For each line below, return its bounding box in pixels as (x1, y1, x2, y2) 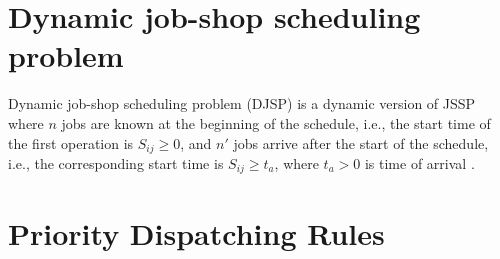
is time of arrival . (364, 152, 475, 173)
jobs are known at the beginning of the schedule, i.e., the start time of (61, 112, 491, 133)
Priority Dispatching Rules (8, 212, 385, 253)
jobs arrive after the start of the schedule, (233, 132, 489, 153)
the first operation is (8, 132, 134, 153)
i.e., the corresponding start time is (8, 152, 224, 173)
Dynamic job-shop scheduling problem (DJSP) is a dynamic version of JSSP (8, 93, 476, 114)
